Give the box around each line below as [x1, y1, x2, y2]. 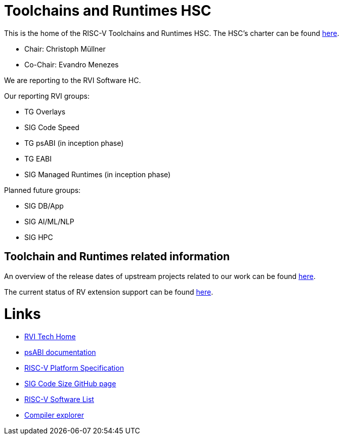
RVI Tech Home [24, 332, 76, 341]
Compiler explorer [24, 411, 84, 420]
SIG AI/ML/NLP [24, 217, 74, 226]
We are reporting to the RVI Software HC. [4, 75, 141, 85]
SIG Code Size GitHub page [24, 379, 116, 388]
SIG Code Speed [24, 123, 79, 132]
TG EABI [24, 154, 52, 163]
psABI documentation [24, 348, 96, 357]
